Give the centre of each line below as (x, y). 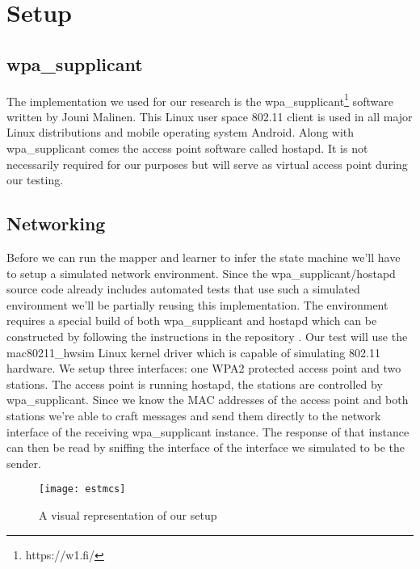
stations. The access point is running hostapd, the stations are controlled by (195, 384)
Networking (56, 223)
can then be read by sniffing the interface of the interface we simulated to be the (206, 447)
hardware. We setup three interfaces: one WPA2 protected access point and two (204, 368)
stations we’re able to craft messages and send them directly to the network (194, 415)
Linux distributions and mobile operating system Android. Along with (181, 132)
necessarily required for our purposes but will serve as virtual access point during (207, 164)
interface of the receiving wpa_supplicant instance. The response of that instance (208, 431)
